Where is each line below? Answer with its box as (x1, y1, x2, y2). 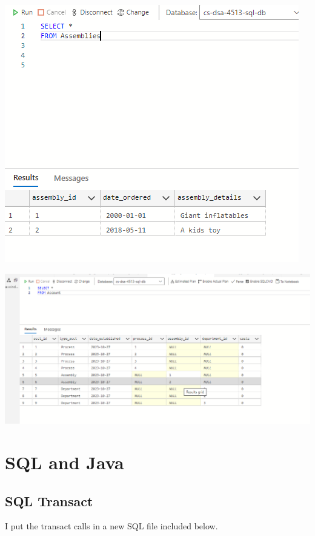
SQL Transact (5, 491, 93, 510)
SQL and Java (5, 449, 124, 474)
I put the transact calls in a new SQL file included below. (5, 520, 218, 532)
